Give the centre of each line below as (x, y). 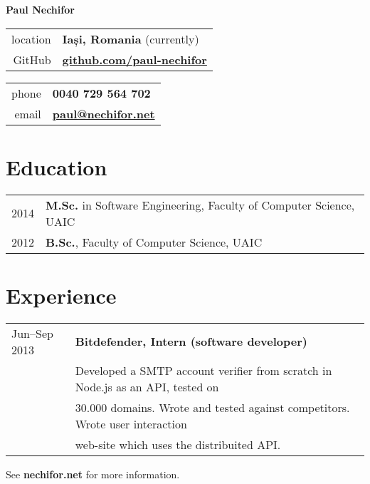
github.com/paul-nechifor (134, 59)
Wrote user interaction (131, 423)
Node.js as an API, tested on (147, 386)
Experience (61, 295)
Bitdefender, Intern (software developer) (191, 341)
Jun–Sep (32, 333)
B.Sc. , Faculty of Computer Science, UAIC (154, 242)
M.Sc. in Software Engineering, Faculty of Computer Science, (200, 205)
